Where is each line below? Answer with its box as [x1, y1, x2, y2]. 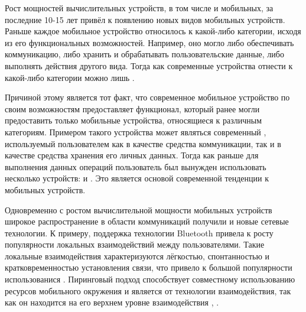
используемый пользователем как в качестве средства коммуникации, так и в [5, 137, 281, 149]
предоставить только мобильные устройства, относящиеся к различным [5, 114, 262, 126]
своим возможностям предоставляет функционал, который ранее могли [5, 102, 260, 115]
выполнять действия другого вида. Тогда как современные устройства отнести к [5, 59, 293, 71]
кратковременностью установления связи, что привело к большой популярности [5, 261, 292, 274]
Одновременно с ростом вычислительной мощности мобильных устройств [5, 203, 272, 216]
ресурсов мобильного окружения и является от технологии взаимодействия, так [5, 284, 291, 297]
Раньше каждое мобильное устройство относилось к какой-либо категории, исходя [5, 25, 301, 37]
